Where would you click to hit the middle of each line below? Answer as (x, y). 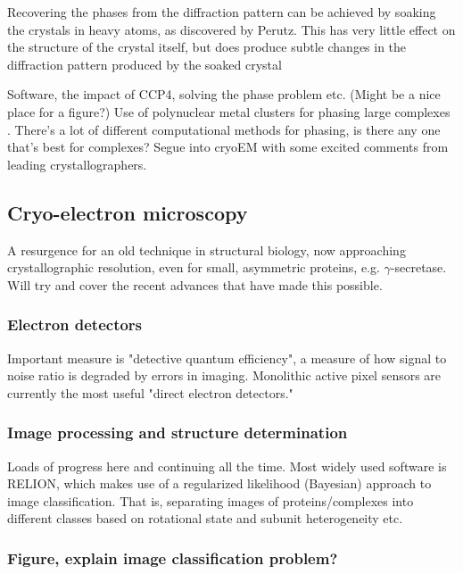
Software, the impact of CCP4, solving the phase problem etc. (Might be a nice (224, 94)
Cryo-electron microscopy (128, 212)
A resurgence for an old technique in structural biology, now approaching (207, 250)
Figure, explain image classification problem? (173, 557)
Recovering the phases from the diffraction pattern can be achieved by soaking (222, 12)
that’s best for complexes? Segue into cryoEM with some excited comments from (228, 147)
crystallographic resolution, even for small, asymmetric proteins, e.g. (194, 267)
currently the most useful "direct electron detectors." (150, 392)
